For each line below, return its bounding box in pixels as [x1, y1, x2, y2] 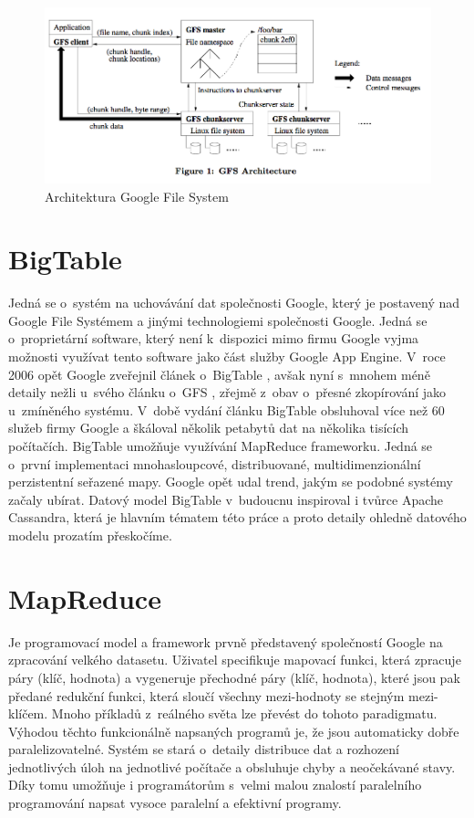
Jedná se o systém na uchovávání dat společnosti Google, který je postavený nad [8, 293, 460, 312]
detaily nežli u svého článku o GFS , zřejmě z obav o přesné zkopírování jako [8, 383, 447, 402]
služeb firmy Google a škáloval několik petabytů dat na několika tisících [8, 418, 409, 437]
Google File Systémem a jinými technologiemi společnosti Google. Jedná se [8, 310, 428, 330]
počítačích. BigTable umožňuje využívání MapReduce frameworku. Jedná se [8, 436, 433, 456]
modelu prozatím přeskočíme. [8, 526, 172, 544]
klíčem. [8, 704, 48, 723]
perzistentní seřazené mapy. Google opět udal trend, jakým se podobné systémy [8, 472, 453, 491]
